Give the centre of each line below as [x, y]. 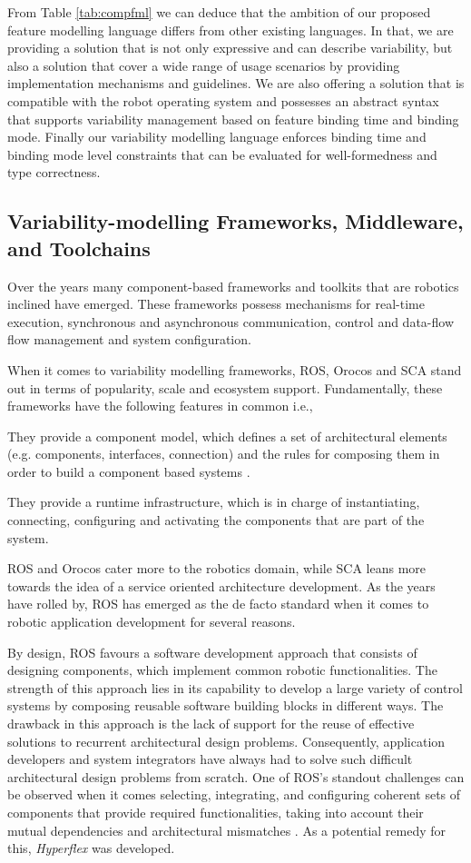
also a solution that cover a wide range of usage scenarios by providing [204, 65]
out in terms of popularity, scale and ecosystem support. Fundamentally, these [225, 387]
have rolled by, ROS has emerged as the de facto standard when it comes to [218, 604]
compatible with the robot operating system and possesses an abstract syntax [223, 100]
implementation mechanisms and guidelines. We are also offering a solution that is [236, 83]
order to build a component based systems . [129, 471]
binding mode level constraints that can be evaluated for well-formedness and [222, 154]
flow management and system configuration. [129, 339]
